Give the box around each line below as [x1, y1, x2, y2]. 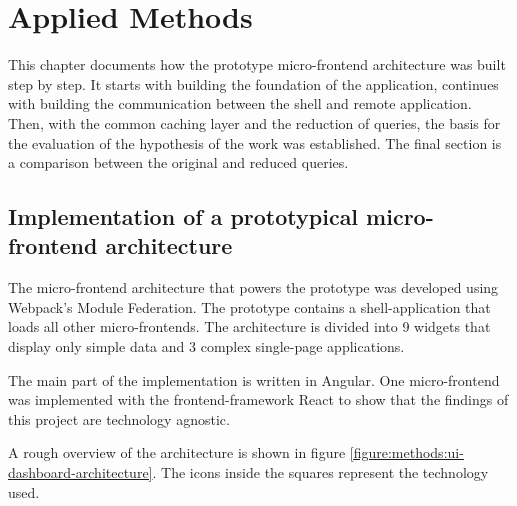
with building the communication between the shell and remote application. [8, 93, 472, 114]
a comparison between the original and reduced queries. [8, 152, 349, 173]
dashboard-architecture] [8, 462, 153, 483]
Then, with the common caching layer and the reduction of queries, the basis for [8, 112, 501, 133]
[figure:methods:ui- [349, 442, 464, 463]
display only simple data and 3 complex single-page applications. [8, 336, 405, 357]
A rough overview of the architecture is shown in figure [8, 442, 346, 463]
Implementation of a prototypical [8, 201, 359, 232]
